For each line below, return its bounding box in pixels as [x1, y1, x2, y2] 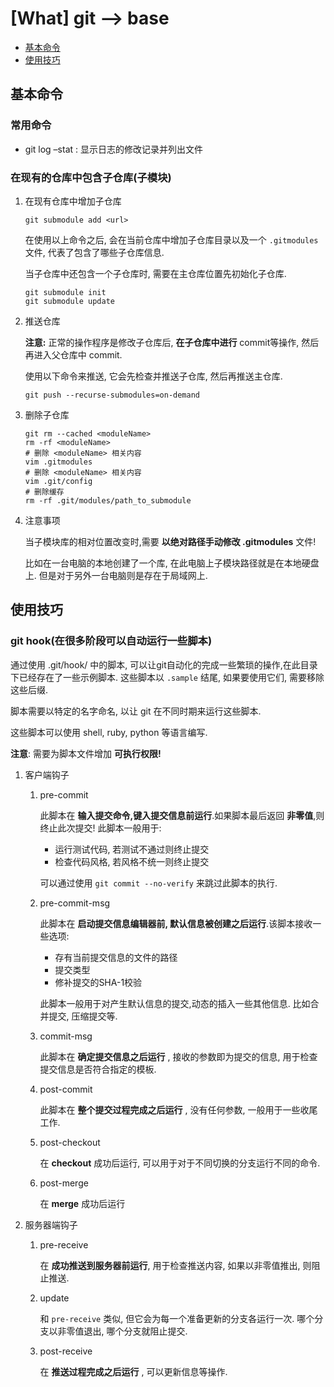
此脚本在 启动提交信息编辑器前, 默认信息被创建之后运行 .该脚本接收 [39, 917, 313, 929]
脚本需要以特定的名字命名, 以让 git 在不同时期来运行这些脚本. [10, 705, 262, 717]
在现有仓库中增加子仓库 [24, 195, 122, 207]
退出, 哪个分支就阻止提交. [83, 1325, 188, 1337]
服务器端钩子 [24, 1218, 78, 1231]
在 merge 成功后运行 [39, 1197, 126, 1209]
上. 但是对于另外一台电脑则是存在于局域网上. [24, 569, 208, 581]
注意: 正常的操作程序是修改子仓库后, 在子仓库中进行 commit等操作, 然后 [24, 336, 320, 348]
